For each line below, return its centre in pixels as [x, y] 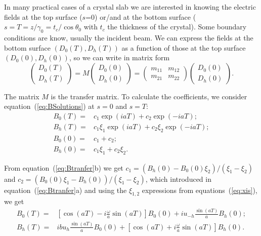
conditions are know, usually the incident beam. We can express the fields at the [129, 37]
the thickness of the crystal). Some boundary [177, 27]
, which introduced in [178, 179]
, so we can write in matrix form [119, 57]
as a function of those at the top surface [184, 47]
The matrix [22, 96]
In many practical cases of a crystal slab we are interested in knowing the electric [130, 7]
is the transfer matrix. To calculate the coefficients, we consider [149, 96]
